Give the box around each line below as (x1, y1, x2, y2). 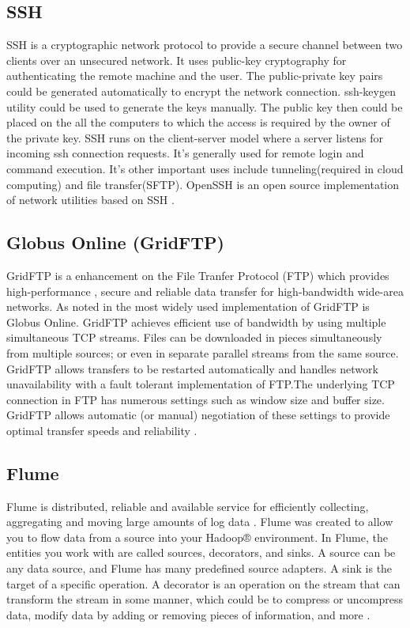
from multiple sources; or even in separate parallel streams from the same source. (6, 344, 399, 361)
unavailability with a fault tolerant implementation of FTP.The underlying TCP (6, 376, 395, 392)
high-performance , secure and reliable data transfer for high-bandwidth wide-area (6, 282, 404, 299)
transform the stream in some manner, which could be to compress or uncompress (6, 591, 404, 607)
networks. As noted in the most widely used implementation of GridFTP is (6, 298, 370, 315)
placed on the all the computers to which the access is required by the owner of (6, 114, 390, 131)
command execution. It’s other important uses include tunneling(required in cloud (6, 160, 404, 176)
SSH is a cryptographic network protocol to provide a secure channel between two (6, 36, 403, 53)
